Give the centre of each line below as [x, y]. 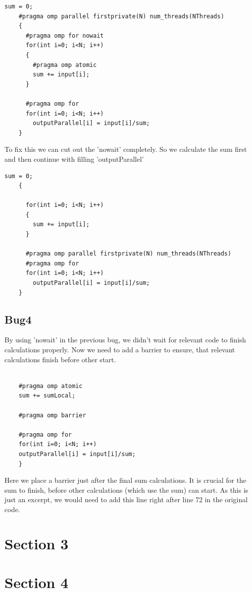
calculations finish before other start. [60, 359]
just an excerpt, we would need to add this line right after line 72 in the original [126, 499]
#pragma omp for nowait [65, 35]
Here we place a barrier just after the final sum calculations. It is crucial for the [126, 480]
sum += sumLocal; [47, 396]
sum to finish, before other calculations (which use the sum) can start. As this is [126, 490]
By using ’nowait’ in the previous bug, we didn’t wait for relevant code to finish [125, 340]
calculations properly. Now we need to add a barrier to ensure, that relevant [120, 350]
